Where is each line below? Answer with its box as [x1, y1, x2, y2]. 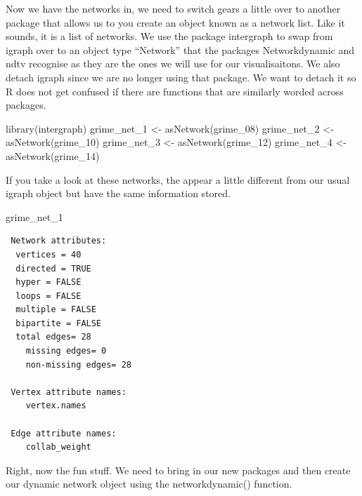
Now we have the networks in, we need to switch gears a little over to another [6, 1, 341, 15]
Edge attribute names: [11, 428, 117, 438]
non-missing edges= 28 [25, 359, 131, 370]
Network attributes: [11, 236, 107, 246]
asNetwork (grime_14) [6, 148, 100, 163]
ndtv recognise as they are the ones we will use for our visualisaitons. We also [6, 56, 340, 71]
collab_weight [25, 442, 91, 453]
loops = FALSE [15, 290, 82, 301]
